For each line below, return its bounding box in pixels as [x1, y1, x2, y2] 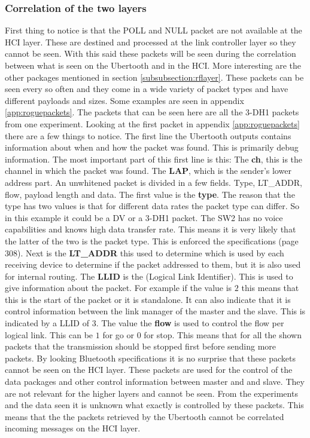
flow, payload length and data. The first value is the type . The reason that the [5, 188, 295, 200]
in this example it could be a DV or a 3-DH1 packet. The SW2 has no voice [5, 211, 283, 223]
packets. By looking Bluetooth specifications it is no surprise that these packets [5, 351, 296, 364]
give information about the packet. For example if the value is [5, 281, 232, 294]
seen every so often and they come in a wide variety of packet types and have [5, 82, 288, 95]
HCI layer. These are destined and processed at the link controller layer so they [5, 35, 296, 48]
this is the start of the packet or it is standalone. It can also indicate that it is [5, 293, 291, 305]
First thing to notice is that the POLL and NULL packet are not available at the [5, 24, 302, 36]
